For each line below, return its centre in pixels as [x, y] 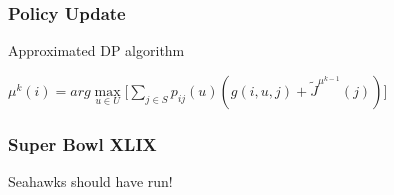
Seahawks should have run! [90, 181]
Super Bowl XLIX [82, 143]
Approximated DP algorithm [96, 50]
